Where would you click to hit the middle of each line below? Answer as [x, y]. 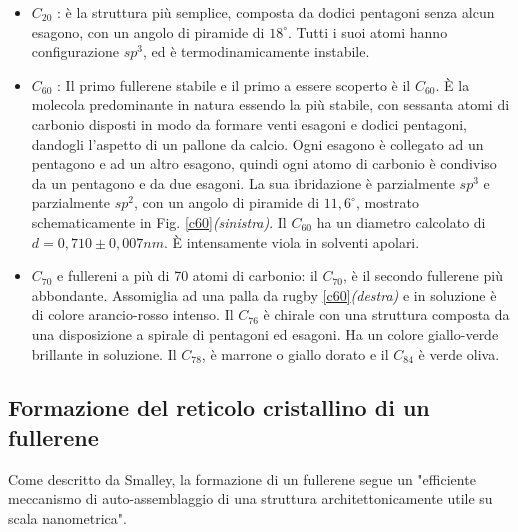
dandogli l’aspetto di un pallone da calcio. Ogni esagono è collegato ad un [257, 143]
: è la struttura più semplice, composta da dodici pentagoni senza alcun [276, 12]
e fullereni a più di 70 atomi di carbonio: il [187, 275]
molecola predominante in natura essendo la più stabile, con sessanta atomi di [270, 104]
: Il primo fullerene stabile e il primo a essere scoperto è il [234, 84]
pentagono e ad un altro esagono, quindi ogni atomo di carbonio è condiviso [264, 163]
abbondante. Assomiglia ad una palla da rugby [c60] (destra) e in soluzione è [264, 294]
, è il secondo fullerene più [422, 275]
